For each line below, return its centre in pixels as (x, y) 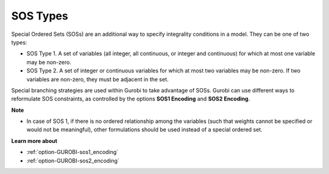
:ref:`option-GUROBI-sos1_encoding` (73, 152)
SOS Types (40, 16)
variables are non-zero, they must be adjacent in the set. (97, 79)
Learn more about (34, 141)
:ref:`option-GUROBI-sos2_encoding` (73, 161)
